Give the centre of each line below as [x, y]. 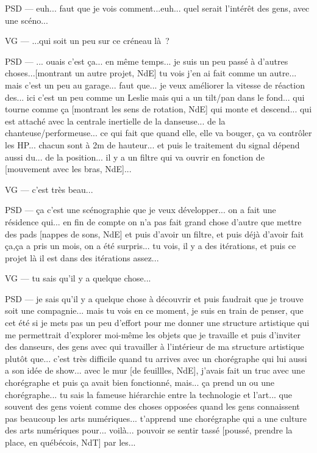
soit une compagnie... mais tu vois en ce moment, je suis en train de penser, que [154, 310]
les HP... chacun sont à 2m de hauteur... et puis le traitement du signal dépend [152, 144]
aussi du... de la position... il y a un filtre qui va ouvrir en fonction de [135, 157]
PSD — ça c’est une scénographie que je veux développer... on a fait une [141, 210]
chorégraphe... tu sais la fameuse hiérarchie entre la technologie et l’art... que [149, 394]
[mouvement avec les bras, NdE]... [68, 169]
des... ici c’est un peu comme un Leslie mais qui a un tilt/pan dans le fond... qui [155, 97]
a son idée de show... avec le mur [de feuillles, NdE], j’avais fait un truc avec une [155, 370]
